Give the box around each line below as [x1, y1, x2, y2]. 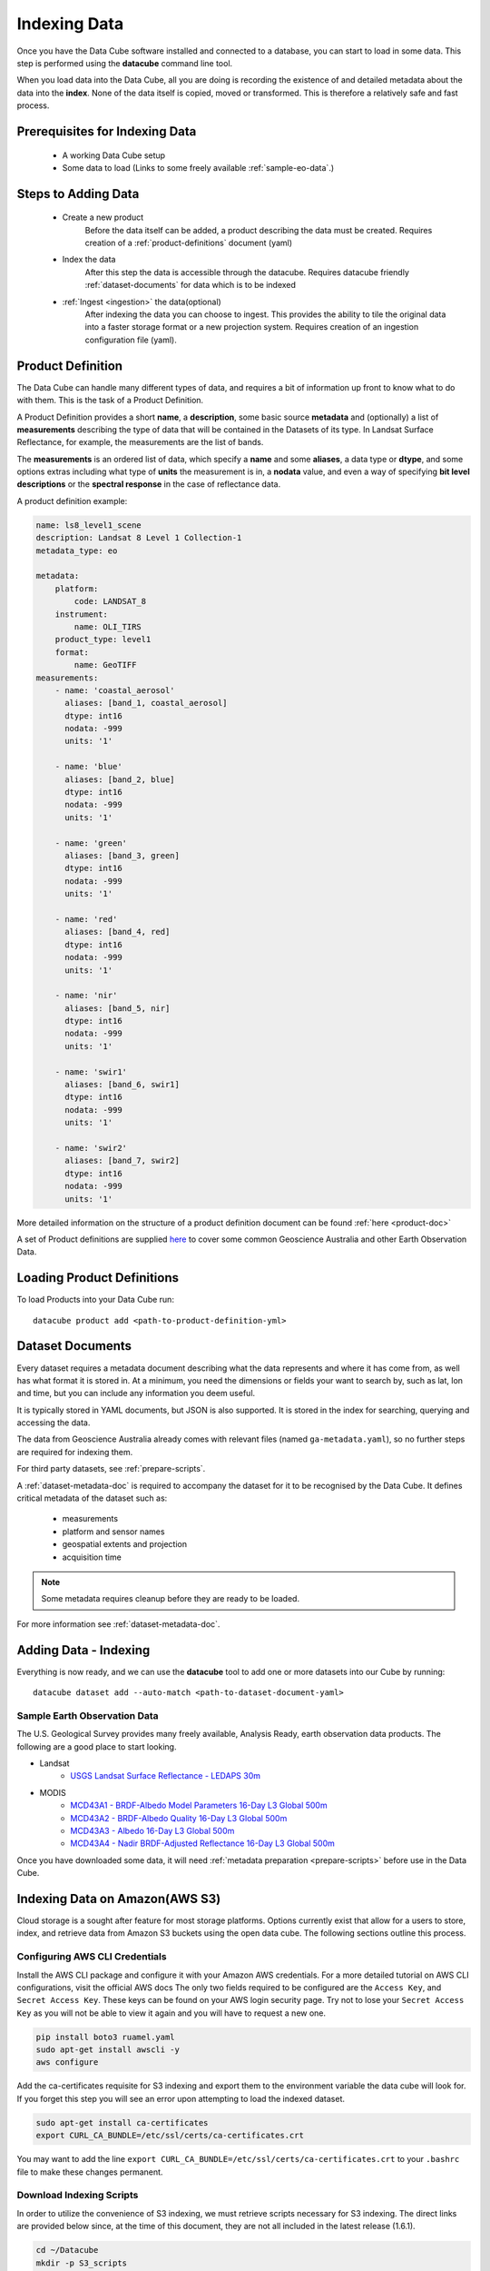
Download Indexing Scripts [16, 2189, 139, 2202]
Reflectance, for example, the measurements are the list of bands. [16, 437, 264, 448]
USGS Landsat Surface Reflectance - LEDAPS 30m [70, 1770, 261, 1781]
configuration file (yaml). [84, 334, 177, 345]
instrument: [54, 609, 109, 620]
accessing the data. [16, 1417, 91, 1428]
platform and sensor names [62, 1526, 165, 1537]
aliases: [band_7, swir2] [64, 1155, 181, 1166]
